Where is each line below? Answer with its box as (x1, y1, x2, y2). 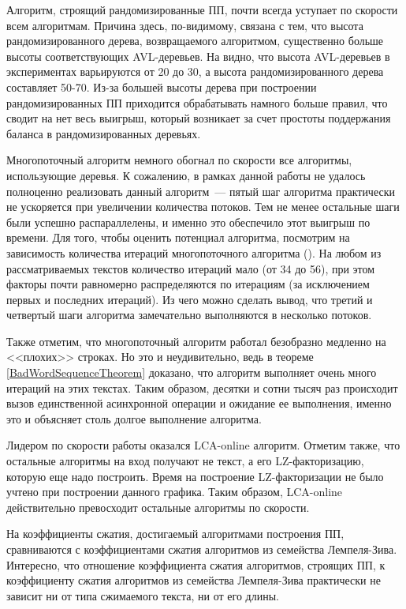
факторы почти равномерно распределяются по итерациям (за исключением (6, 276, 370, 292)
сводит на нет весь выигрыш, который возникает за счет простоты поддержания (6, 110, 391, 126)
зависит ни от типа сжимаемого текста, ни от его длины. (6, 587, 279, 603)
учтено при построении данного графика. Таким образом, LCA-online (6, 483, 343, 500)
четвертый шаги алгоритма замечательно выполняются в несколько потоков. (6, 306, 372, 323)
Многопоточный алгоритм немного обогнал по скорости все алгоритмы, (6, 152, 352, 168)
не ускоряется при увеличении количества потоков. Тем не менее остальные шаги (6, 198, 400, 215)
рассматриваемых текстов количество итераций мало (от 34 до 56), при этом (6, 260, 375, 276)
